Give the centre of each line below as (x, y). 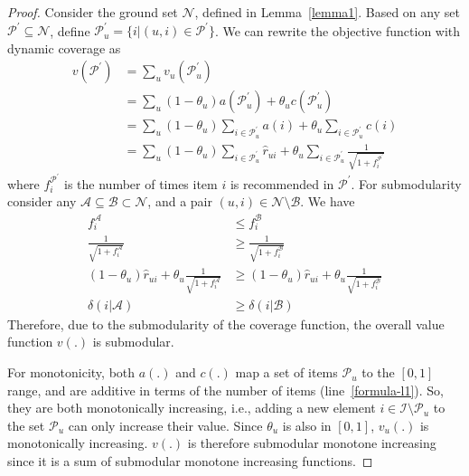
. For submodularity (406, 183)
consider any (42, 201)
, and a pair (180, 201)
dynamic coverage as (64, 48)
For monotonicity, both (71, 372)
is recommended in (282, 183)
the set (26, 425)
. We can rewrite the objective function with (338, 30)
